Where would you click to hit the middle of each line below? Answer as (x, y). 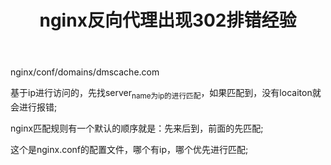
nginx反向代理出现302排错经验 (168, 20)
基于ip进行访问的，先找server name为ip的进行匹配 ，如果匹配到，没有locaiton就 (166, 94)
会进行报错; (34, 107)
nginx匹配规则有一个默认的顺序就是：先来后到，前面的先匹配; (137, 128)
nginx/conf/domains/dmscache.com (85, 72)
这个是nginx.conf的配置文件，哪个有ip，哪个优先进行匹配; (129, 149)
